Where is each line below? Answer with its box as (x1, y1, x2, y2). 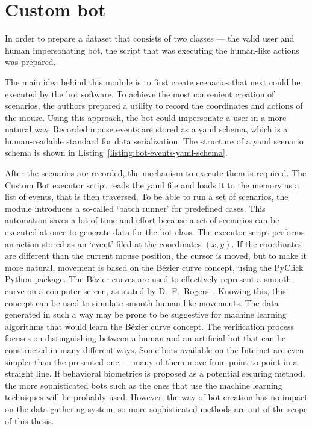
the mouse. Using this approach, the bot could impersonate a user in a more (5, 111, 287, 123)
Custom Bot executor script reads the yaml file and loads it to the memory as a (5, 178, 299, 191)
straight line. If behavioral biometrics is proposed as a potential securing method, (5, 367, 305, 380)
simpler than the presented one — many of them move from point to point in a (5, 355, 298, 368)
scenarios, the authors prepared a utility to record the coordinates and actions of (5, 99, 303, 112)
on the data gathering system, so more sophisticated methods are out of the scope (5, 402, 308, 415)
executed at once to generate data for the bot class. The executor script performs (5, 226, 305, 238)
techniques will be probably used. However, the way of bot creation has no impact (5, 390, 308, 403)
